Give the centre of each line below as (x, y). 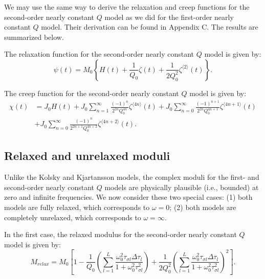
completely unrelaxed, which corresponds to (73, 217)
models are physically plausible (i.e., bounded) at (182, 187)
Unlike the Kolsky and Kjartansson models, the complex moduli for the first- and (132, 177)
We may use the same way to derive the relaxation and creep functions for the (127, 7)
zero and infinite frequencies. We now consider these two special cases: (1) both (128, 197)
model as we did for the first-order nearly (169, 17)
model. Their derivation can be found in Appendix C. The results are (150, 27)
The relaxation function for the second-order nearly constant (99, 54)
